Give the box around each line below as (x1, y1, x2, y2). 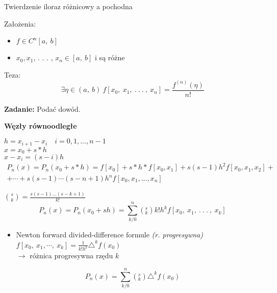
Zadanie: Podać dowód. (4, 103, 81, 114)
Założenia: (4, 18, 36, 29)
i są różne (95, 52, 125, 63)
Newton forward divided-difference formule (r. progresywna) (16, 229, 203, 240)
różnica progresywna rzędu (30, 250, 113, 261)
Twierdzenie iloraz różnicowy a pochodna (4, 1, 133, 11)
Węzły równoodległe (4, 120, 77, 131)
